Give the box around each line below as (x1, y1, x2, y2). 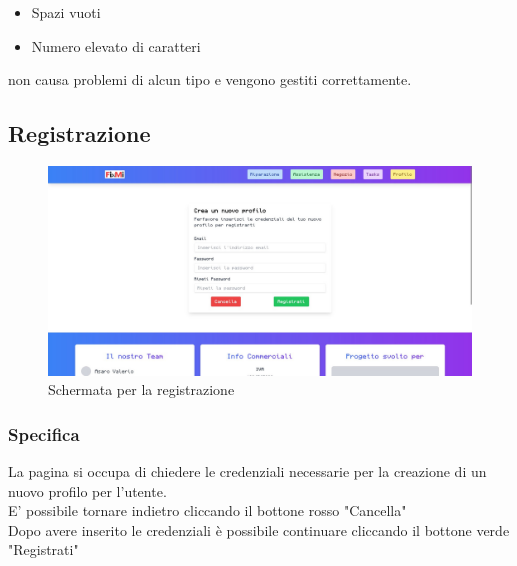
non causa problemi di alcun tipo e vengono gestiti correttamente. (8, 69, 412, 90)
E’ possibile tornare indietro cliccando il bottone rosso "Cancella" (8, 500, 407, 521)
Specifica (8, 421, 80, 446)
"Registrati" (8, 539, 79, 560)
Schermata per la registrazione (48, 379, 235, 400)
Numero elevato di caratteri (31, 35, 201, 56)
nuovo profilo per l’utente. (8, 480, 167, 501)
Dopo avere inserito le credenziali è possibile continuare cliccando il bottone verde (8, 519, 510, 540)
